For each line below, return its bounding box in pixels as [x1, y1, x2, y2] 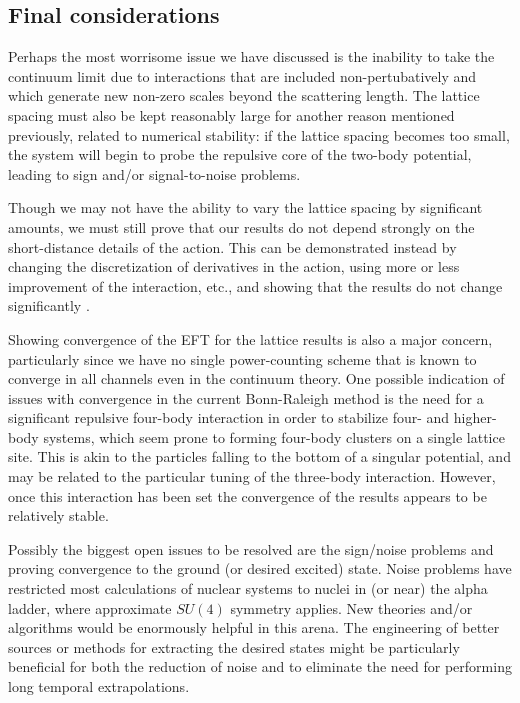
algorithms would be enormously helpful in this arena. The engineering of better [8, 617, 500, 638]
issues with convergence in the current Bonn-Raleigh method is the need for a [8, 387, 484, 408]
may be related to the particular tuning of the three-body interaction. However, [8, 466, 496, 487]
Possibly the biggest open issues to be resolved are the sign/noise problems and [8, 538, 494, 559]
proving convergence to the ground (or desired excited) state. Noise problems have [8, 558, 512, 579]
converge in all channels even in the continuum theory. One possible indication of [8, 368, 505, 389]
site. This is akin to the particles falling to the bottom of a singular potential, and [8, 446, 511, 467]
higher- [453, 407, 497, 428]
